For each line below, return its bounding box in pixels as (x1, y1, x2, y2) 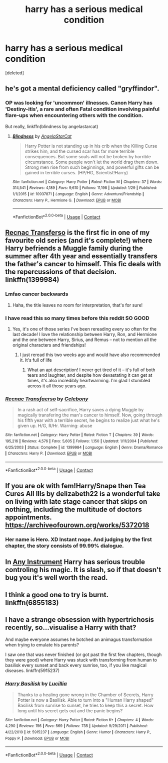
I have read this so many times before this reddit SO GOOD (5, 314, 150, 321)
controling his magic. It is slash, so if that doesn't (5, 566, 161, 574)
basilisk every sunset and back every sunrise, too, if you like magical (5, 662, 146, 669)
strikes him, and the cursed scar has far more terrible (24, 148, 135, 154)
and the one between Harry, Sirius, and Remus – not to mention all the (12, 337, 156, 343)
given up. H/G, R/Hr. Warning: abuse (17, 423, 92, 429)
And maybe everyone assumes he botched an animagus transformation (5, 636, 152, 642)
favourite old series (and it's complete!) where (5, 236, 152, 245)
